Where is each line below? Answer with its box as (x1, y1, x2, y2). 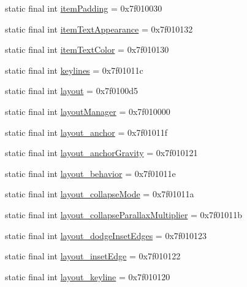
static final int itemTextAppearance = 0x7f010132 (5, 22, 193, 35)
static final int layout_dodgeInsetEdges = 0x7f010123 (5, 229, 207, 242)
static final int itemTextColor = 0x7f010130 (5, 43, 169, 56)
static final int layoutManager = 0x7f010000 (5, 104, 170, 117)
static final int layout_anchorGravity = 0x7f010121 (5, 146, 198, 159)
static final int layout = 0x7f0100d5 (5, 84, 139, 97)
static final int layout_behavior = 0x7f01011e (5, 167, 176, 179)
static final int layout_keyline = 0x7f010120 (5, 270, 170, 283)
